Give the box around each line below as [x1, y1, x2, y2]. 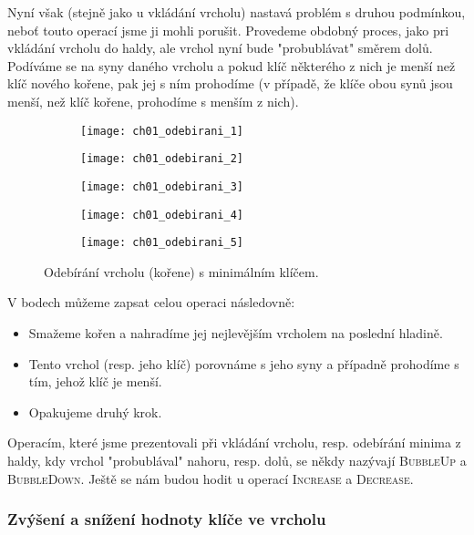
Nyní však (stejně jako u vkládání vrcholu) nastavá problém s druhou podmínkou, [7, 3, 466, 21]
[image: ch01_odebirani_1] [80, 124, 243, 138]
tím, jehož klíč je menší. [28, 372, 162, 391]
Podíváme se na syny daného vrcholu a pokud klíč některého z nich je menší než [7, 56, 456, 75]
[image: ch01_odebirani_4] [80, 208, 243, 221]
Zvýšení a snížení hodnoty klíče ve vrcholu [7, 508, 326, 530]
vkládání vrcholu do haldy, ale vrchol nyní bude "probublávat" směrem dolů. [7, 38, 433, 57]
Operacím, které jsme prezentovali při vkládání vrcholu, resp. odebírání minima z [7, 433, 461, 452]
